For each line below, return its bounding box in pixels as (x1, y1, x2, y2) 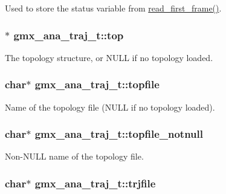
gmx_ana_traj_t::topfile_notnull (34, 126, 203, 141)
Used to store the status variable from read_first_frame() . (5, 2, 222, 14)
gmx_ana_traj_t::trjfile (34, 175, 156, 190)
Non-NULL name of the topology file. (5, 150, 144, 163)
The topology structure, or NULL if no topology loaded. (5, 51, 213, 63)
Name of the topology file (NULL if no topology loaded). (5, 100, 215, 113)
